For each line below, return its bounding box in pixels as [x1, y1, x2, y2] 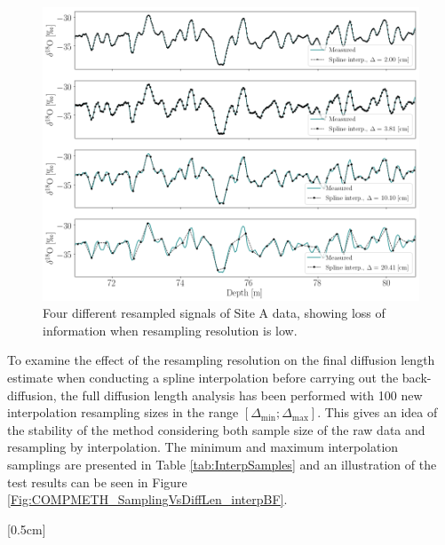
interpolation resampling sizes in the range [7, 403, 239, 422]
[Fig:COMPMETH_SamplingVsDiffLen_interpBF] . [7, 490, 288, 509]
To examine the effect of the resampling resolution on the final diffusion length [7, 351, 435, 369]
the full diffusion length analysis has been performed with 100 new [60, 385, 423, 404]
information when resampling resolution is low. [43, 320, 298, 339]
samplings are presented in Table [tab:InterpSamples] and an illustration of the [7, 454, 437, 473]
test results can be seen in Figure [7, 472, 187, 491]
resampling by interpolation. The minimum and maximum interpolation [7, 438, 399, 456]
